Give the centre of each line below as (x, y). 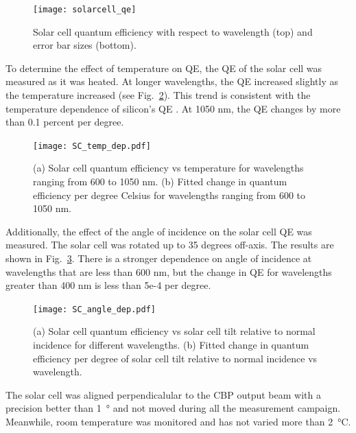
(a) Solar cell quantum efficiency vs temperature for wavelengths (168, 168)
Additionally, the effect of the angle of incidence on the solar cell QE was (159, 231)
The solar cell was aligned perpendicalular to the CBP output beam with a (163, 394)
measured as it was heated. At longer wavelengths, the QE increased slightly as (172, 81)
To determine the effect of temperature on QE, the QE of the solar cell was (164, 68)
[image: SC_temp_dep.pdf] (92, 146)
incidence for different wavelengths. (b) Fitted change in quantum (171, 345)
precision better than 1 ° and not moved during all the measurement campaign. (173, 408)
